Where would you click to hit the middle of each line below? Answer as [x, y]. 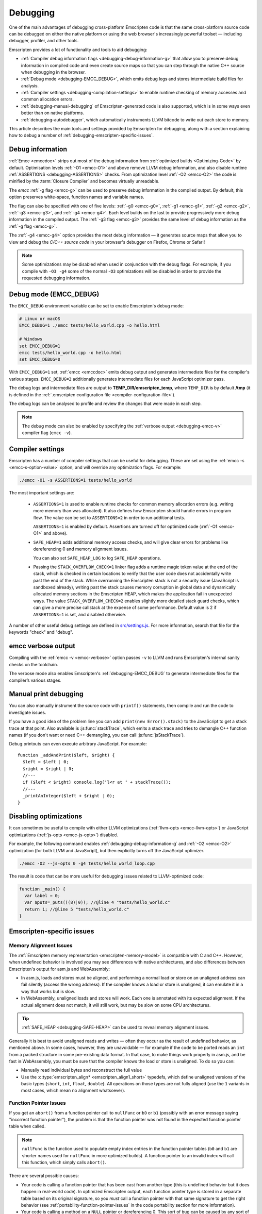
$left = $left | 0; [46, 762]
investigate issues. [27, 712]
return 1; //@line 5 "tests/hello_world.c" [77, 909]
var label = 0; [42, 895]
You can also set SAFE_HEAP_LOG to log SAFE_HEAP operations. [97, 558]
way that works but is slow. [48, 991]
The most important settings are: [42, 493]
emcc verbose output [42, 646]
